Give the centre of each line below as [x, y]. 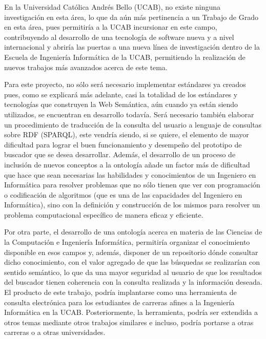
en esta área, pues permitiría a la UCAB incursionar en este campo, [111, 27]
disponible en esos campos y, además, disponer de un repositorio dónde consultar [131, 252]
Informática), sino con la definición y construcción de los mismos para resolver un [132, 205]
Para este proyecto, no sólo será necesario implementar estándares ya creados [125, 84]
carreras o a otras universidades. [55, 332]
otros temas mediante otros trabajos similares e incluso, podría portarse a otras [129, 322]
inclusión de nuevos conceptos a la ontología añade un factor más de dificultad [127, 164]
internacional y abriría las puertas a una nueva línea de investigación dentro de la [132, 47]
